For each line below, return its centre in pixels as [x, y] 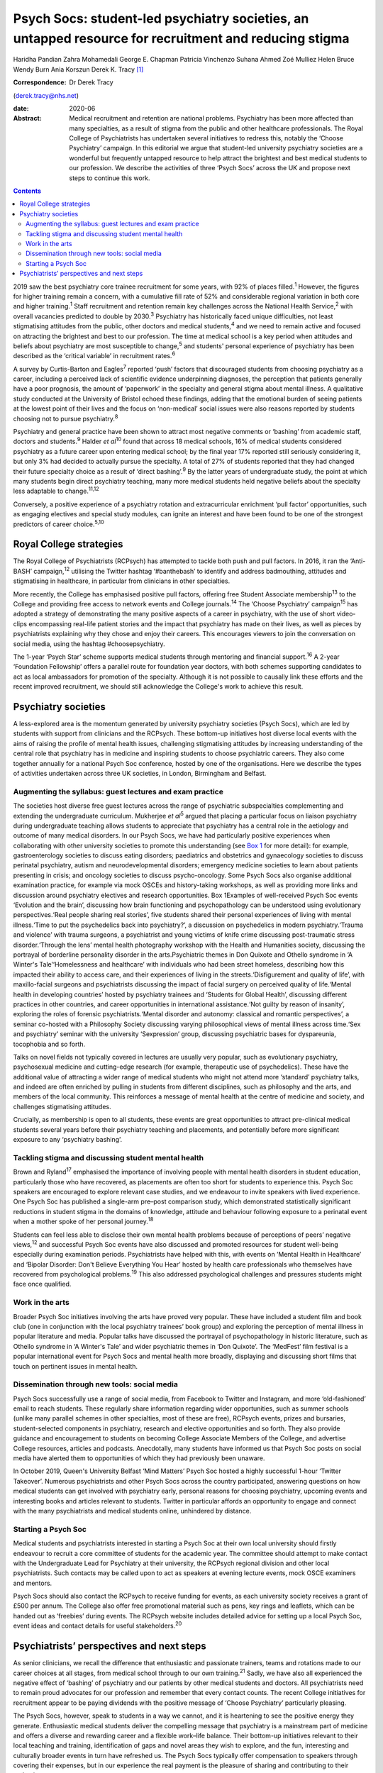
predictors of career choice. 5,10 [59, 523]
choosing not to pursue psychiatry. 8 [66, 418]
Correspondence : [40, 82]
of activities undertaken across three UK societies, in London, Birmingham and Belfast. [140, 773]
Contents [27, 191]
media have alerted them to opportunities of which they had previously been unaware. [139, 1458]
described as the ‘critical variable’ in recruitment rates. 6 [94, 355]
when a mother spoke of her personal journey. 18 [83, 1221]
